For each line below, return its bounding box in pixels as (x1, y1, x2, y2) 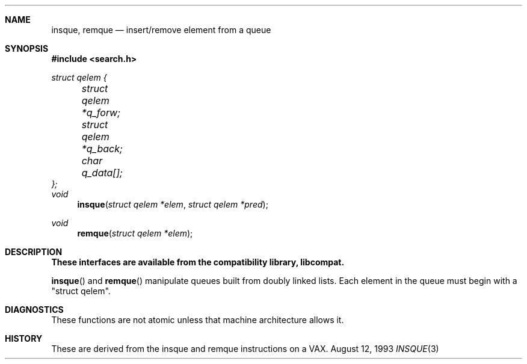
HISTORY (5, 333, 43, 344)
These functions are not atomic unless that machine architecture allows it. (51, 315, 344, 325)
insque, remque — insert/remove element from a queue (51, 25, 271, 35)
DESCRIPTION (5, 247, 63, 257)
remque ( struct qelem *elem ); (77, 228, 193, 238)
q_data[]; (81, 167, 123, 179)
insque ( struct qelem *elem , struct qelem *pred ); (77, 199, 268, 209)
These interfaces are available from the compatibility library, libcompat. (51, 257, 345, 267)
